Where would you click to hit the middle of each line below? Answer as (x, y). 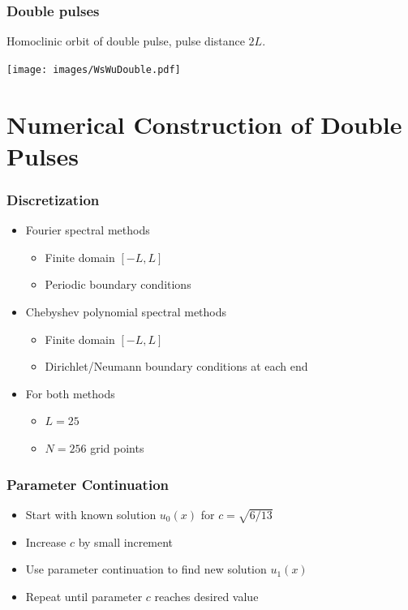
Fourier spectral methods (88, 230)
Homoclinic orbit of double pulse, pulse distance (126, 41)
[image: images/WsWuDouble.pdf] (94, 69)
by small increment (126, 541)
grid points (117, 448)
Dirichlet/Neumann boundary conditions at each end (176, 366)
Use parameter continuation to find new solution (146, 569)
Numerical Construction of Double (204, 124)
